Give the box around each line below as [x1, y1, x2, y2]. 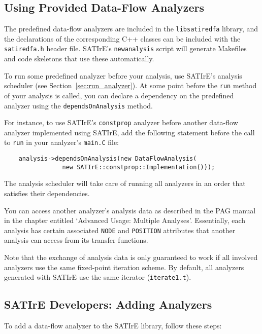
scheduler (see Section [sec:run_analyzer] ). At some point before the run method [4, 80, 257, 91]
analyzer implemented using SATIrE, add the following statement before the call [4, 127, 255, 137]
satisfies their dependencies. [4, 188, 90, 199]
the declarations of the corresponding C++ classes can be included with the [4, 33, 241, 44]
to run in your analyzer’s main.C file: [4, 137, 119, 147]
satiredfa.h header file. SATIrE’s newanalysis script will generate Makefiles [4, 43, 247, 54]
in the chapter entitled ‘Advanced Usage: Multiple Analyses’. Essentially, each [4, 215, 246, 226]
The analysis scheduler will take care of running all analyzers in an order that [4, 178, 246, 189]
